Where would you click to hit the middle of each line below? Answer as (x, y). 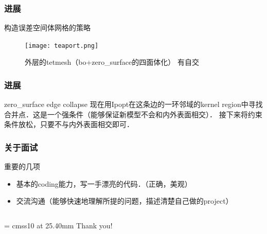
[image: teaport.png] (62, 46)
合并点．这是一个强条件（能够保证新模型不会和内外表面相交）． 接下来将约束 (133, 114)
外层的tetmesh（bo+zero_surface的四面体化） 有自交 (112, 62)
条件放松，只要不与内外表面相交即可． (69, 124)
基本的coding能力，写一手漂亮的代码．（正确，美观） (104, 183)
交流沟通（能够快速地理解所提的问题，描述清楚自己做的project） (124, 201)
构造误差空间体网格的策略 (47, 28)
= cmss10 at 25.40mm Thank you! (58, 226)
